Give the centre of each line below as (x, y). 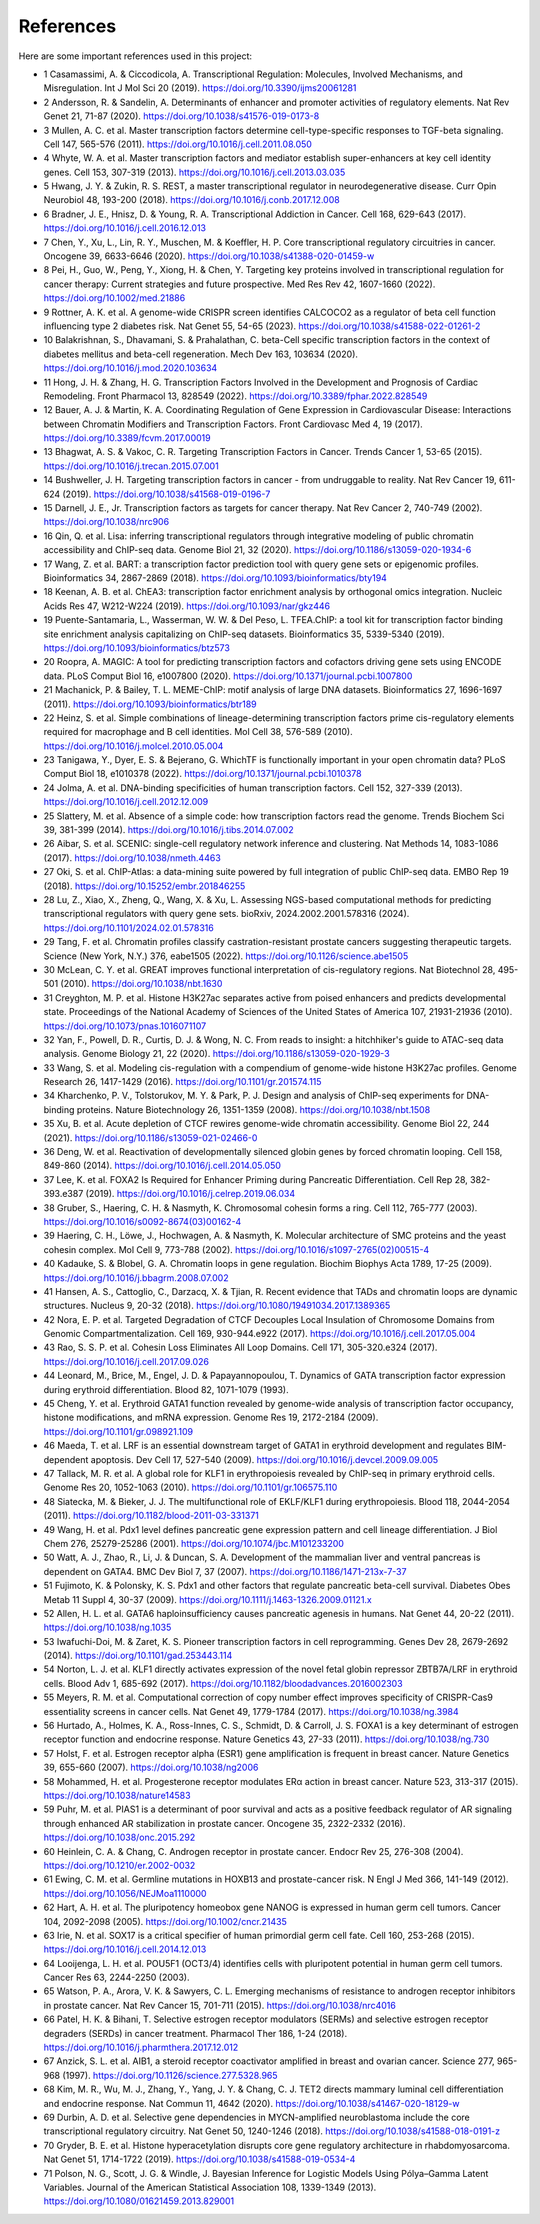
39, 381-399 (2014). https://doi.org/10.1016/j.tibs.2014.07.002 (168, 830)
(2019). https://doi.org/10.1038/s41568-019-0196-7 (166, 494)
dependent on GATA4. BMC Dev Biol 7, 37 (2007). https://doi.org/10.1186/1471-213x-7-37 (225, 1571)
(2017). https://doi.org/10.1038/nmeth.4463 (132, 857)
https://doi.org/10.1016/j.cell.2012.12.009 (126, 802)
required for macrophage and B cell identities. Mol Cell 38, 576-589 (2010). (198, 732)
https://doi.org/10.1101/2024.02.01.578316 (128, 927)
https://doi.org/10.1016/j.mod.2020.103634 (130, 368)
